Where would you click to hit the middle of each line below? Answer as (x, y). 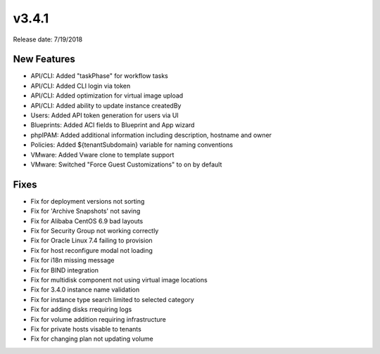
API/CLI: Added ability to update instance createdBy (106, 105)
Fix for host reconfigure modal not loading (91, 250)
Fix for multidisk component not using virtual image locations (119, 280)
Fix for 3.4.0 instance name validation (85, 290)
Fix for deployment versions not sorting (88, 201)
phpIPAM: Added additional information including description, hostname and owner (151, 135)
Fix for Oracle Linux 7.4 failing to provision (91, 241)
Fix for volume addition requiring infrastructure (99, 319)
